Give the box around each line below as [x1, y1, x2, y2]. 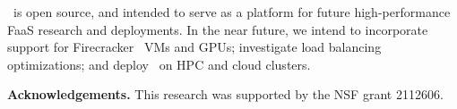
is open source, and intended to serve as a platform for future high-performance [13, 3, 451, 21]
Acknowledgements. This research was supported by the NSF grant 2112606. [7, 85, 444, 104]
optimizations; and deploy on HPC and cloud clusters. [7, 54, 311, 73]
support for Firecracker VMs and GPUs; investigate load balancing [7, 38, 382, 56]
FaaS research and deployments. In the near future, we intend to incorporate [7, 20, 428, 38]
